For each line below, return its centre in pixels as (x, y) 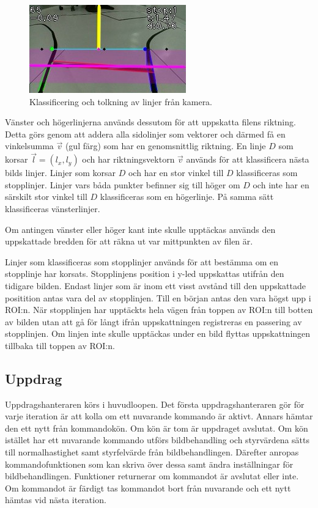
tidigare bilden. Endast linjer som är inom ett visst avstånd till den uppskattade (155, 285)
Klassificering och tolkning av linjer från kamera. (121, 101)
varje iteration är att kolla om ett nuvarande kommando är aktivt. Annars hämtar (159, 416)
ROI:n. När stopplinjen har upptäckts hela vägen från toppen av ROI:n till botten (159, 310)
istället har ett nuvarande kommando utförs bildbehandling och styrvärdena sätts (157, 440)
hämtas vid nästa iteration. (56, 500)
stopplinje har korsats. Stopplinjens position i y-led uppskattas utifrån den (145, 274)
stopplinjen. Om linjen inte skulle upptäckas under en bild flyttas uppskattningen (158, 333)
